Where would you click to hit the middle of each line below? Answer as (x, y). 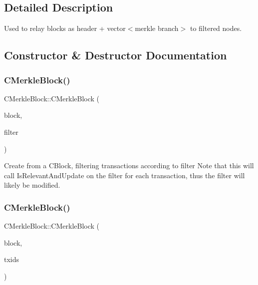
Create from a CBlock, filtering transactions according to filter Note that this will (129, 165)
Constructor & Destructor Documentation (116, 55)
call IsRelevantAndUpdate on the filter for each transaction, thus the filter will (125, 175)
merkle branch (157, 28)
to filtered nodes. (216, 28)
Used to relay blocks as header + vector (65, 28)
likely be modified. (32, 185)
